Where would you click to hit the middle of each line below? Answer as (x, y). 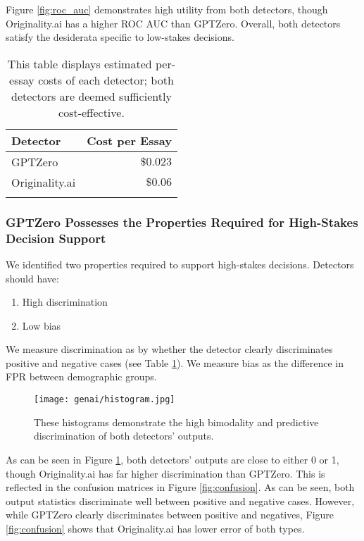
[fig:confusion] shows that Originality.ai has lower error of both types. (155, 528)
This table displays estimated (80, 63)
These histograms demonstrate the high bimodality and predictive (176, 422)
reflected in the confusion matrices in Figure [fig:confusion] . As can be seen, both (180, 487)
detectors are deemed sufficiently (92, 96)
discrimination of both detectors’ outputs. (124, 436)
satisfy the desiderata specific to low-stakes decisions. (120, 37)
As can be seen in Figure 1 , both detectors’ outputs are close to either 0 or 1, (172, 459)
